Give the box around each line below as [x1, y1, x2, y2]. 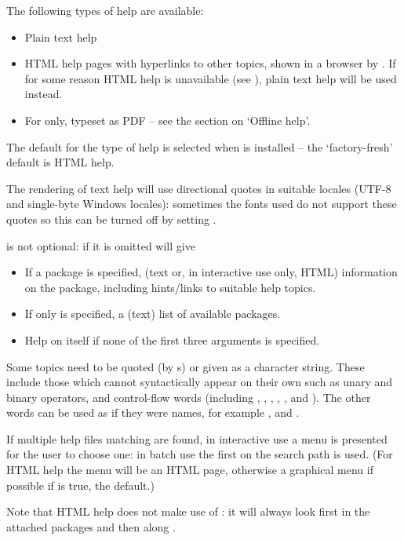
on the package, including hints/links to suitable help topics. [24, 279, 316, 295]
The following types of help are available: [6, 2, 204, 18]
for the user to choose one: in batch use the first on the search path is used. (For [6, 446, 393, 462]
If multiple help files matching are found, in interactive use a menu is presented [6, 430, 388, 447]
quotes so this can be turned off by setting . [6, 210, 217, 227]
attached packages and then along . [6, 518, 176, 535]
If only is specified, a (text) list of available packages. [24, 305, 281, 322]
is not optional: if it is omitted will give [6, 237, 195, 254]
